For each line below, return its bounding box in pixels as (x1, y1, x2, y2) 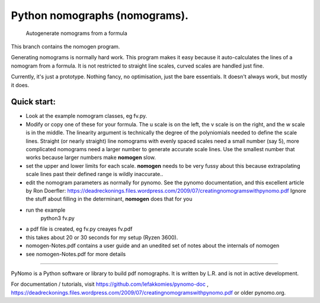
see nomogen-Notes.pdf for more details (25, 250, 126, 257)
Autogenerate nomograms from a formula (25, 30, 127, 37)
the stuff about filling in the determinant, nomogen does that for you (25, 196, 193, 203)
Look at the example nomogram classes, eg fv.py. (25, 113, 148, 120)
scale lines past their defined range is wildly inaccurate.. (25, 171, 164, 178)
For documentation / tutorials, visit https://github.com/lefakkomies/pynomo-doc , (11, 280, 209, 288)
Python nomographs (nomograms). (11, 9, 189, 22)
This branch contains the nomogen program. (11, 43, 120, 50)
